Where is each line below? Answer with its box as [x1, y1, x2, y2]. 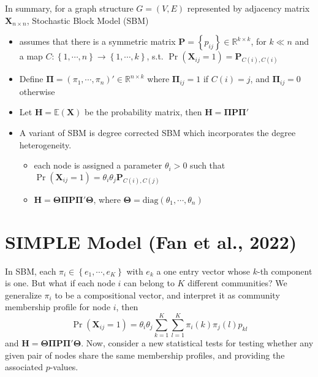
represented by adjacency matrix [187, 2, 310, 14]
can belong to [124, 276, 175, 289]
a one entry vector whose [156, 264, 250, 277]
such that [190, 159, 225, 172]
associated [5, 360, 43, 373]
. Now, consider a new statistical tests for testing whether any [81, 337, 314, 349]
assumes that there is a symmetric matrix [19, 35, 176, 48]
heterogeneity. [19, 138, 72, 151]
